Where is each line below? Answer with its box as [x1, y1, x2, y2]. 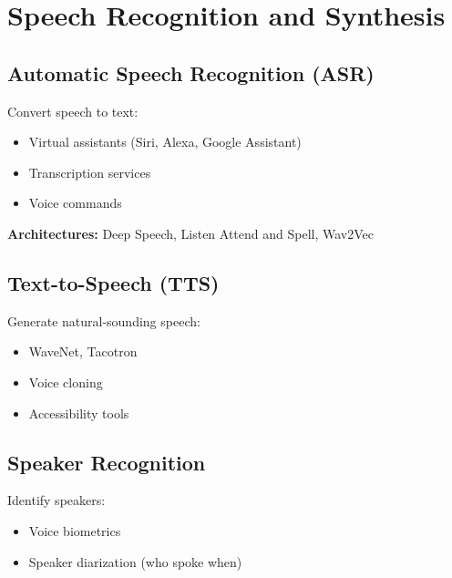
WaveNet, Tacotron [28, 342, 138, 361]
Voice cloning [28, 372, 103, 391]
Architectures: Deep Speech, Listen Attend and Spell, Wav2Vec [7, 223, 374, 243]
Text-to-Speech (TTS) [7, 268, 220, 296]
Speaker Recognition [7, 448, 206, 476]
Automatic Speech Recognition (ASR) [7, 58, 375, 87]
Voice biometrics [28, 521, 121, 540]
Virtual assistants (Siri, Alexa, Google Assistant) [28, 132, 302, 151]
